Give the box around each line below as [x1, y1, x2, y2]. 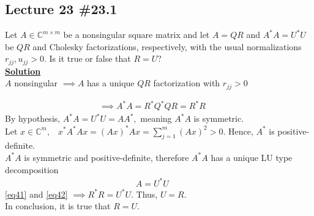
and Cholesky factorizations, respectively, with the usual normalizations [32, 40, 302, 53]
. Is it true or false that [43, 52, 131, 65]
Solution [5, 64, 41, 77]
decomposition [5, 163, 59, 176]
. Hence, [223, 124, 253, 137]
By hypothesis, [5, 112, 61, 125]
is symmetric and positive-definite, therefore [24, 151, 189, 163]
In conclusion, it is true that [5, 199, 111, 212]
